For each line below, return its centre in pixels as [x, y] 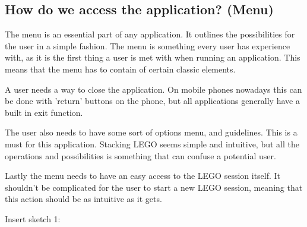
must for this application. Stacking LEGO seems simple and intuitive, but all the [152, 144]
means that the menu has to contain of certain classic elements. [120, 69]
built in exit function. [44, 112]
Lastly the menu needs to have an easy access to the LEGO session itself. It [143, 176]
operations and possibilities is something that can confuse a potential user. [140, 155]
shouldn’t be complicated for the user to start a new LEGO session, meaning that [154, 187]
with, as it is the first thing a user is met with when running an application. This [153, 57]
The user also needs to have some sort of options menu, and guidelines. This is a [151, 132]
